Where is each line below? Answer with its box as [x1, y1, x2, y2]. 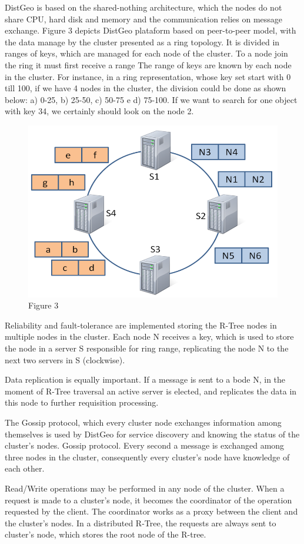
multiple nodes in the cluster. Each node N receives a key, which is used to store [5, 330, 294, 343]
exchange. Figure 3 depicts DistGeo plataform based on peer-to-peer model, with [5, 24, 296, 37]
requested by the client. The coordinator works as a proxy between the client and [5, 505, 298, 518]
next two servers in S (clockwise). [5, 353, 125, 366]
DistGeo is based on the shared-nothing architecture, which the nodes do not [5, 1, 282, 13]
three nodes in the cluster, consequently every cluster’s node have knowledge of [5, 450, 290, 463]
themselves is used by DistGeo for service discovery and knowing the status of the [5, 427, 300, 440]
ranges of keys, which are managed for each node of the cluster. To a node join [5, 47, 288, 59]
